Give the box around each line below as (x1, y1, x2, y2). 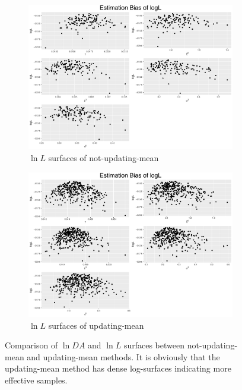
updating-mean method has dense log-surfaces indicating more (5, 362, 231, 375)
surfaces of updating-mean (48, 319, 144, 331)
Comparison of (5, 339, 58, 351)
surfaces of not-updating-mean (48, 152, 159, 164)
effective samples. (5, 374, 68, 386)
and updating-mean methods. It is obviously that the (27, 350, 220, 363)
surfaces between (123, 339, 184, 351)
